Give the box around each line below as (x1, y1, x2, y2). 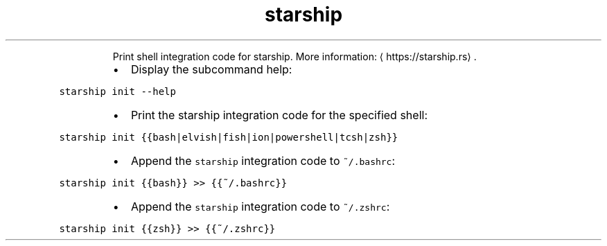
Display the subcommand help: (130, 62, 292, 76)
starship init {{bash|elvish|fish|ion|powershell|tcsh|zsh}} (59, 131, 398, 143)
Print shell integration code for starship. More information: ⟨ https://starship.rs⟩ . (112, 50, 477, 62)
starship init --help (59, 85, 176, 97)
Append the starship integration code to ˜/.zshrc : (130, 199, 390, 213)
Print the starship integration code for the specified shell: (130, 107, 428, 122)
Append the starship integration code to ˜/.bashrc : (130, 153, 396, 168)
